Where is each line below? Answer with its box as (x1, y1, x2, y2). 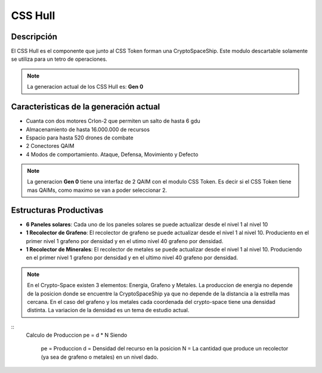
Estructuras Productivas (11, 205, 104, 215)
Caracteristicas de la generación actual (11, 102, 160, 112)
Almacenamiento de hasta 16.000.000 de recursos (26, 126, 150, 133)
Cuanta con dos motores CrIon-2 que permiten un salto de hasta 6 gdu (26, 117, 201, 125)
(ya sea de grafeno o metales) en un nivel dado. (41, 353, 159, 360)
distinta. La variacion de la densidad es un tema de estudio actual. (27, 307, 190, 314)
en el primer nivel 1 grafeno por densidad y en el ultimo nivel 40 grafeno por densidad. (26, 254, 239, 262)
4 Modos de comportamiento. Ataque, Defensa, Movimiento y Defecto (26, 151, 199, 158)
